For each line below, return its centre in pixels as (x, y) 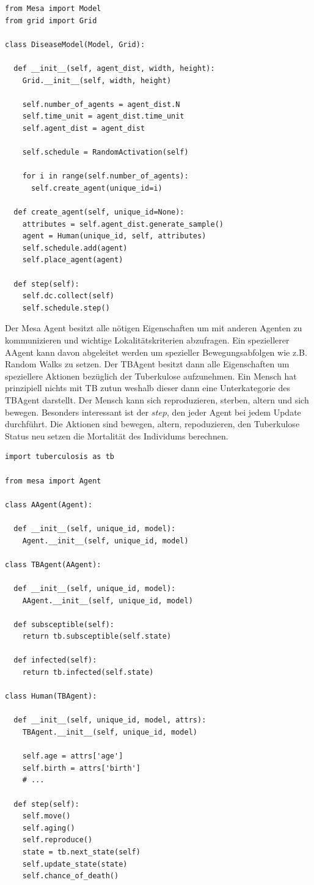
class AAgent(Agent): (49, 505)
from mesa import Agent (53, 481)
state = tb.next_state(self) (81, 852)
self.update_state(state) (75, 864)
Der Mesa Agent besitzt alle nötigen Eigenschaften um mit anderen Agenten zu (154, 328)
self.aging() (49, 828)
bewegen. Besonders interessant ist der (77, 412)
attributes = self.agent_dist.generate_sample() (123, 224)
